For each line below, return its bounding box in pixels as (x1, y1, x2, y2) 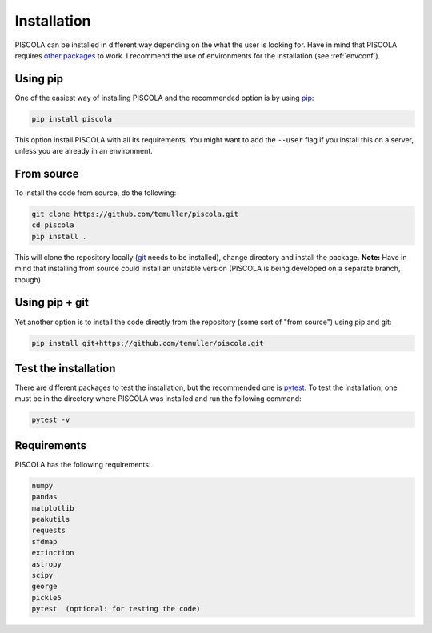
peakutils (31, 515, 70, 524)
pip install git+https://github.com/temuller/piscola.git (31, 339, 264, 347)
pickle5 (31, 593, 62, 602)
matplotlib (31, 503, 74, 512)
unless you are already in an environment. (14, 146, 154, 156)
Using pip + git (14, 296, 90, 310)
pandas (31, 492, 58, 502)
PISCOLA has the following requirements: (14, 459, 151, 469)
